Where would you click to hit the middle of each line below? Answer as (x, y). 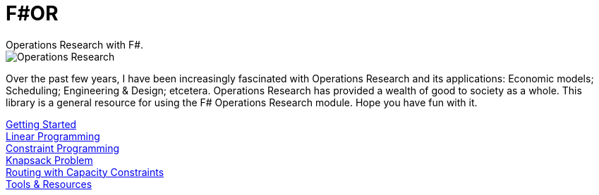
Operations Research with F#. (75, 44)
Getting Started (41, 124)
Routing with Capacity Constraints (85, 172)
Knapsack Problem (49, 160)
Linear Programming (53, 136)
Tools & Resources (49, 184)
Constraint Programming (63, 148)
